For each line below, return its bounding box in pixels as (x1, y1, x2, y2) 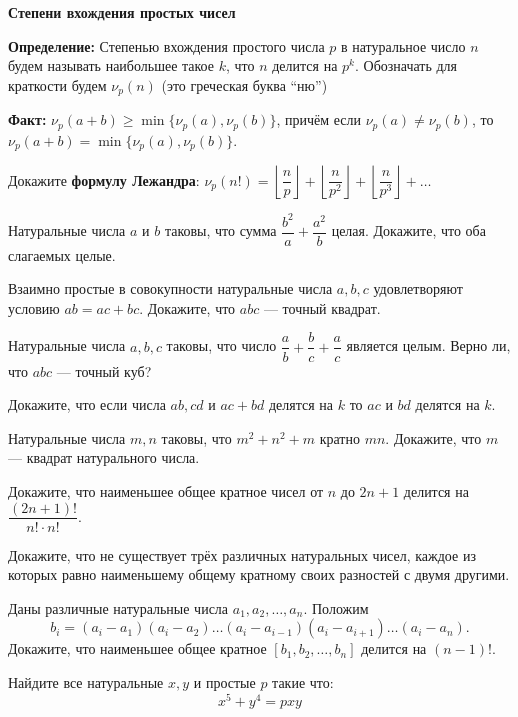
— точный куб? (56, 360, 152, 381)
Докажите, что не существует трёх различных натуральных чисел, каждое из (8, 544, 476, 565)
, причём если (276, 109, 361, 130)
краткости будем (8, 74, 107, 95)
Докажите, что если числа (8, 394, 166, 415)
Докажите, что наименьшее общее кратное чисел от (8, 480, 324, 501)
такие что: (272, 671, 334, 692)
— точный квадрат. (263, 297, 381, 318)
